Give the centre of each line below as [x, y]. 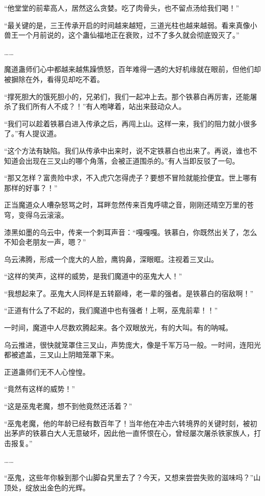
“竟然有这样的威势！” [40, 389]
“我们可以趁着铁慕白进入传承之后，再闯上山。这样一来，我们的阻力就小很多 [131, 123]
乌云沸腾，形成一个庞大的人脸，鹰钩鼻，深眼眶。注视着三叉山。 [111, 259]
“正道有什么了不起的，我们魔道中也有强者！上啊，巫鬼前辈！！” [111, 310]
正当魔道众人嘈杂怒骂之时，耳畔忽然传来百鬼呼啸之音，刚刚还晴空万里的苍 [129, 205]
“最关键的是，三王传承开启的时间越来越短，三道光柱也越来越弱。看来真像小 [131, 25]
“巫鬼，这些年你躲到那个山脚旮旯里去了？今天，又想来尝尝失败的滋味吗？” [129, 477]
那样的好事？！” [31, 187]
